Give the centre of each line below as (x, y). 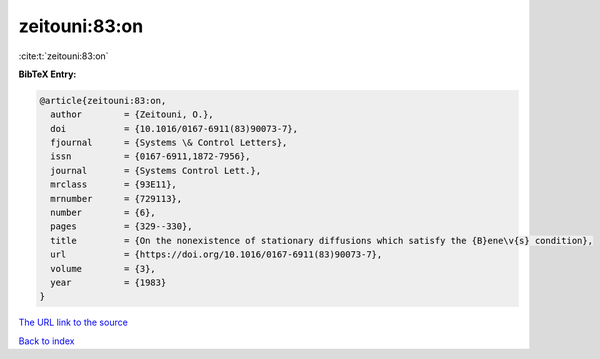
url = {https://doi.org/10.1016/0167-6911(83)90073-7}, (216, 254)
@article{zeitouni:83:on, (103, 100)
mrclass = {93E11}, (113, 184)
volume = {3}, (103, 268)
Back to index (46, 341)
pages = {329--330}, (122, 226)
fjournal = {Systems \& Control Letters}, (169, 143)
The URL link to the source (73, 322)
